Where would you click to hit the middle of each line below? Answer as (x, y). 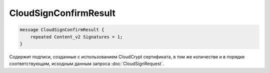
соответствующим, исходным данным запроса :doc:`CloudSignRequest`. (87, 64)
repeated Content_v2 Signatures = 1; (76, 37)
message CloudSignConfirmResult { (62, 30)
